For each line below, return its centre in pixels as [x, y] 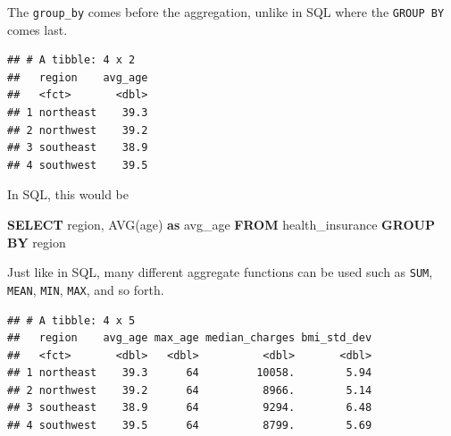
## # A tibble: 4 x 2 [71, 60]
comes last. [38, 29]
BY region [37, 242]
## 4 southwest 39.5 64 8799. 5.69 [190, 426]
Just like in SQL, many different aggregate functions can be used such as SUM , [220, 272]
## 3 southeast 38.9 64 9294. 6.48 [190, 408]
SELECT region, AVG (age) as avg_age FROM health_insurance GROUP [221, 224]
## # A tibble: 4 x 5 [71, 320]
